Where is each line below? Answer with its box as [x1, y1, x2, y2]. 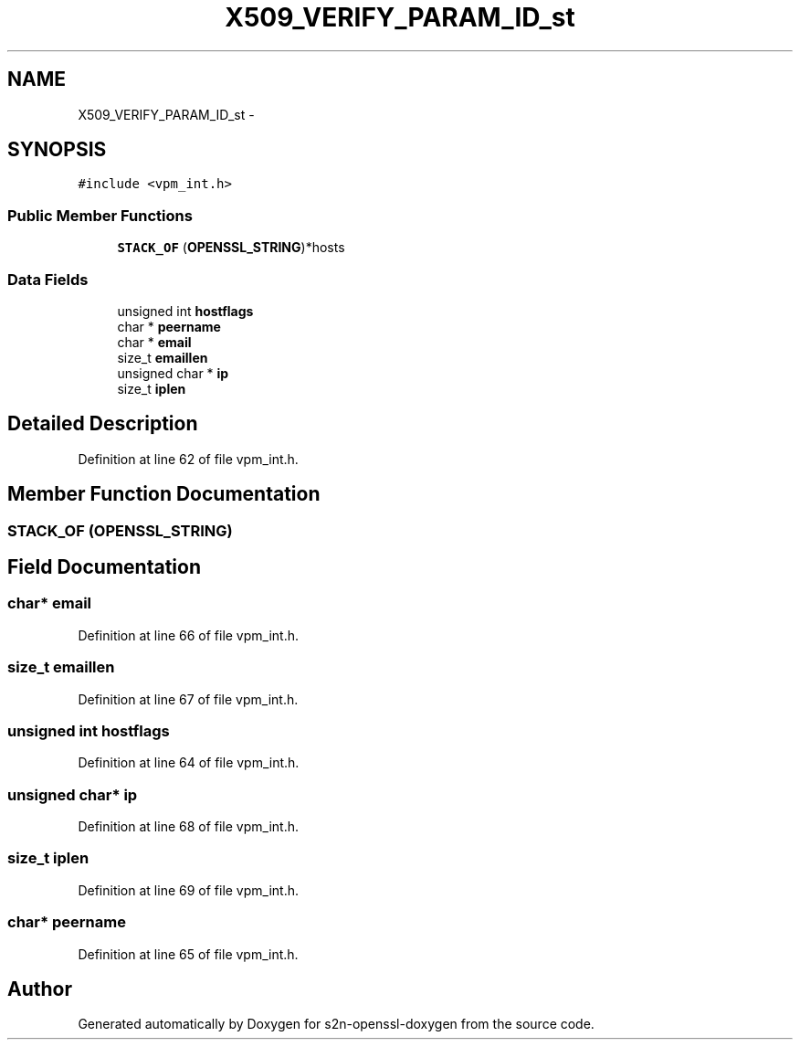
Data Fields [7, 270, 89, 289]
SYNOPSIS [7, 138, 107, 162]
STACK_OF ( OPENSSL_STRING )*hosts [117, 239, 345, 256]
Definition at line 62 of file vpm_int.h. [78, 450, 299, 467]
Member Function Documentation [7, 482, 321, 506]
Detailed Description [7, 412, 198, 436]
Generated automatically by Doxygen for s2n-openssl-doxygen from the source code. [78, 1016, 595, 1032]
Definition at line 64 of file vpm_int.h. [78, 755, 300, 771]
